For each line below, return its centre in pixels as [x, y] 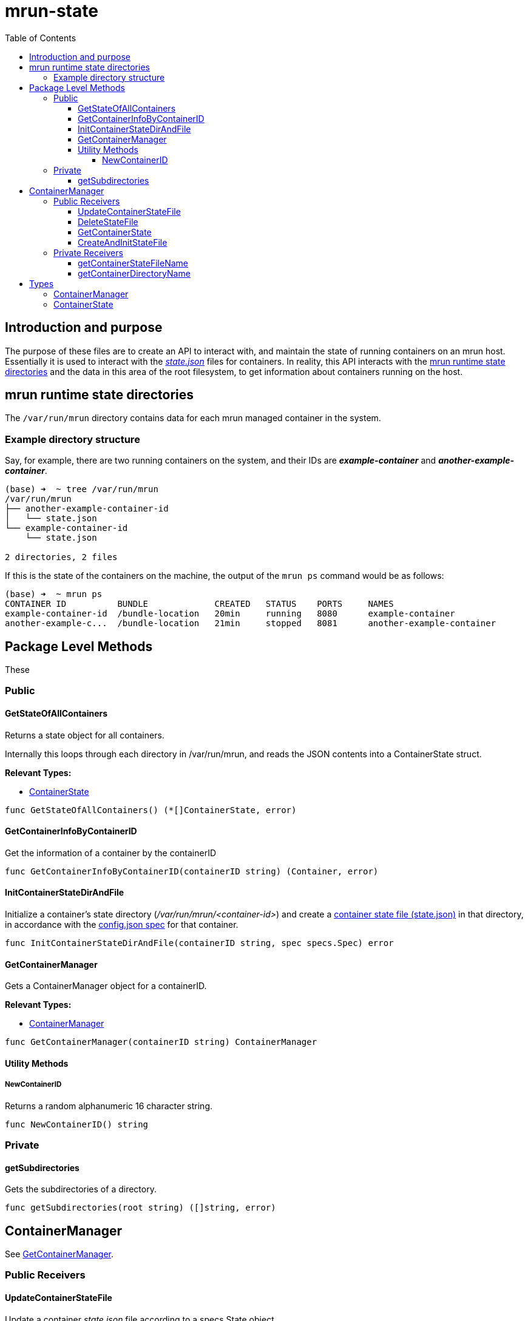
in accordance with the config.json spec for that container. [122, 925]
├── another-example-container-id [87, 509]
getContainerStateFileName [133, 263]
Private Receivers [88, 252]
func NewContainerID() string [77, 1124]
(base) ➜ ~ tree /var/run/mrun [82, 489]
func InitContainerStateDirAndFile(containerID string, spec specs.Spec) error [199, 943]
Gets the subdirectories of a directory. [81, 1189]
